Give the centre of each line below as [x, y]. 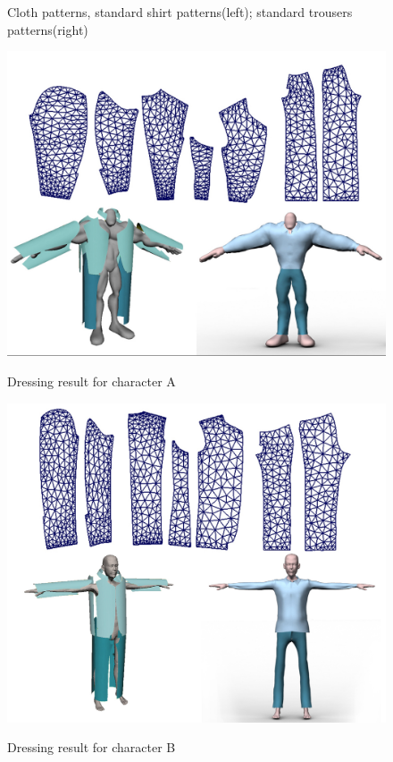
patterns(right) [48, 29]
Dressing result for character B [92, 747]
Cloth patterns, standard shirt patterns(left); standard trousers [180, 12]
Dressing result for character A [92, 381]
